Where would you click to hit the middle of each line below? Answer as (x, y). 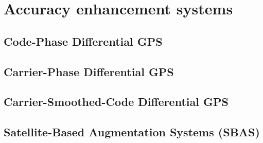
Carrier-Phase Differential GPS (89, 71)
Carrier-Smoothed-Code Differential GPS (116, 102)
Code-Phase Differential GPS (83, 41)
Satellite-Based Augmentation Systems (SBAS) (132, 132)
